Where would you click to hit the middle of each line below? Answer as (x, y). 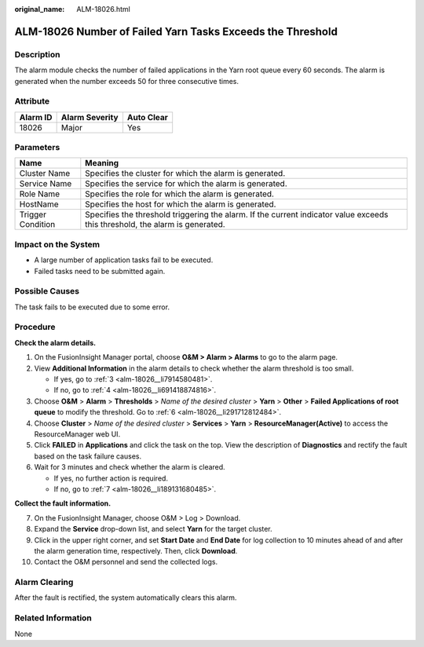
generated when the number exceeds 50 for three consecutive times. (127, 81)
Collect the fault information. (63, 503)
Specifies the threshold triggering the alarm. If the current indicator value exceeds (237, 214)
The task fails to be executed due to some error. (92, 307)
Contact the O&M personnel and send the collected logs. (126, 562)
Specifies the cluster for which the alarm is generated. (185, 174)
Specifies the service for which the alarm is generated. (186, 184)
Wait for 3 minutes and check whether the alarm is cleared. (130, 467)
